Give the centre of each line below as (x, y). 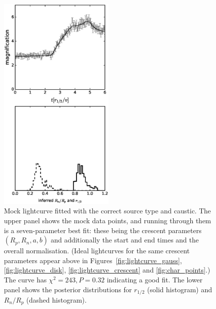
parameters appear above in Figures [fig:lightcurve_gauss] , (93, 260)
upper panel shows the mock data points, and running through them (108, 220)
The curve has (25, 279)
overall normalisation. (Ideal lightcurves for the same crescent (97, 251)
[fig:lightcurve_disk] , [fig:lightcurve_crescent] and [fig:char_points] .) (107, 270)
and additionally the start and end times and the (125, 240)
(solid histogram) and (180, 289)
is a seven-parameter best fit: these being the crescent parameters (103, 230)
